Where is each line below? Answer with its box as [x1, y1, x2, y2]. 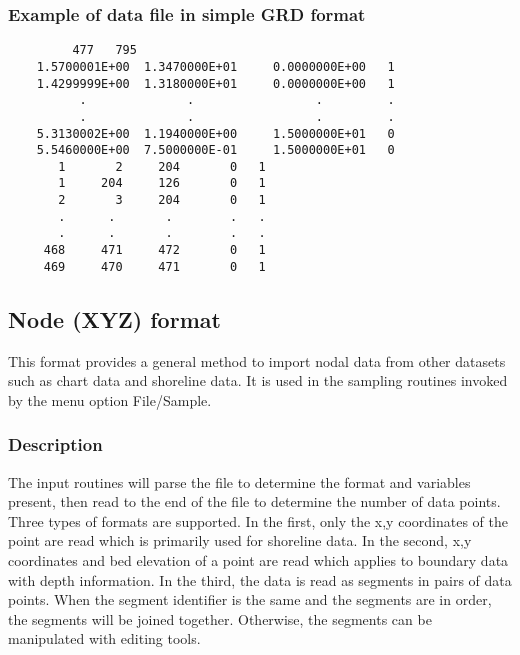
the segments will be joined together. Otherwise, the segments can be [8, 608, 432, 629]
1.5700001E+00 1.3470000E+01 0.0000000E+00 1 [36, 59, 395, 74]
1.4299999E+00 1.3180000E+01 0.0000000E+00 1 [36, 76, 395, 91]
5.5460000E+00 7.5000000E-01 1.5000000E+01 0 [36, 143, 395, 158]
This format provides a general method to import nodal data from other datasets [8, 350, 506, 371]
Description [8, 432, 103, 457]
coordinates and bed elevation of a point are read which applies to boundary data [8, 549, 509, 570]
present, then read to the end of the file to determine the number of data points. [8, 491, 501, 512]
